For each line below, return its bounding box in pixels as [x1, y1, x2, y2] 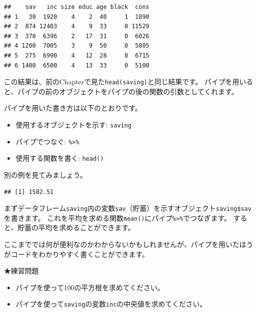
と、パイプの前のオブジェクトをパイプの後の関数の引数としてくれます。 [4, 86, 239, 96]
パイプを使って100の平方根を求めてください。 [15, 282, 164, 292]
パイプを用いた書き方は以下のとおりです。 [4, 103, 142, 113]
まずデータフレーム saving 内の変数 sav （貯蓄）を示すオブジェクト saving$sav [4, 203, 252, 213]
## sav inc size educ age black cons [4, 3, 150, 10]
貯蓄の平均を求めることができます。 [17, 222, 135, 233]
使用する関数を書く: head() [15, 153, 104, 163]
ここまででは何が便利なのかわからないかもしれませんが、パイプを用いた [4, 239, 240, 250]
